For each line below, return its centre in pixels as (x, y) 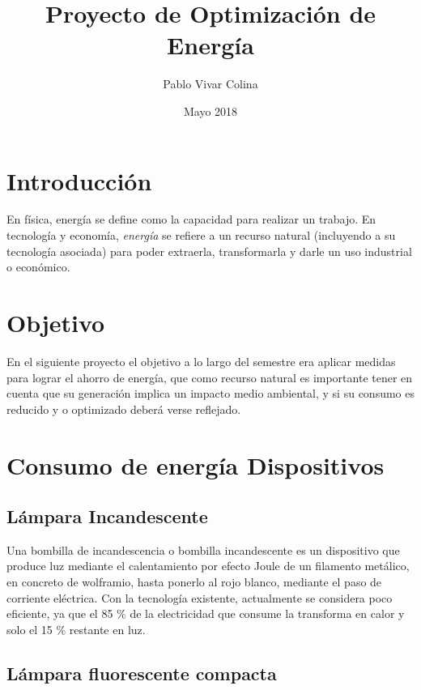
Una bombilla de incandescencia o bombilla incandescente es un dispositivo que (203, 549)
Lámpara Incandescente (107, 516)
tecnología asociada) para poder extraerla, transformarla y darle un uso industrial (209, 251)
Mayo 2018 (210, 111)
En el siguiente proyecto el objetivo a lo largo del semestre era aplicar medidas (201, 361)
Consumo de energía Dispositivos (196, 464)
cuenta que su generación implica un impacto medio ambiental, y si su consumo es (210, 393)
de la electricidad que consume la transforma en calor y (267, 613)
